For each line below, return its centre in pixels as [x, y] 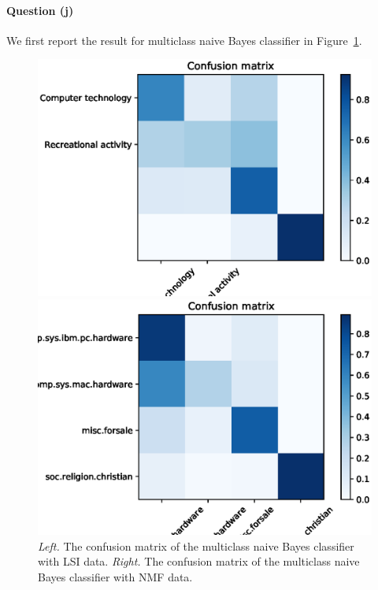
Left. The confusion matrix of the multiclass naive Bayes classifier [196, 545]
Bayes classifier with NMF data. [115, 576]
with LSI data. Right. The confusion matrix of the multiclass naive [199, 561]
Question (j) [40, 10]
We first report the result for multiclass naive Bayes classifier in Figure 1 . [184, 40]
